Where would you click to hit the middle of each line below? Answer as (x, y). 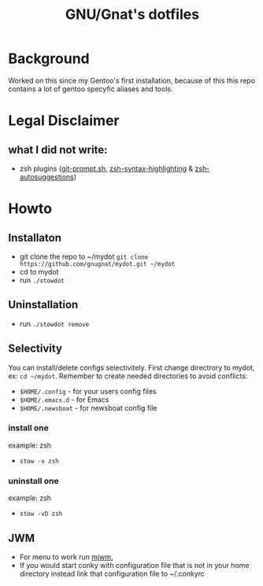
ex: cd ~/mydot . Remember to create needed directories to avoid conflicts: (128, 376)
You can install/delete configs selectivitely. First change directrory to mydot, (131, 367)
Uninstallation (43, 305)
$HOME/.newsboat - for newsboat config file (88, 407)
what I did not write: (58, 150)
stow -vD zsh (41, 514)
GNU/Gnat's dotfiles (132, 15)
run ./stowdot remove (54, 323)
